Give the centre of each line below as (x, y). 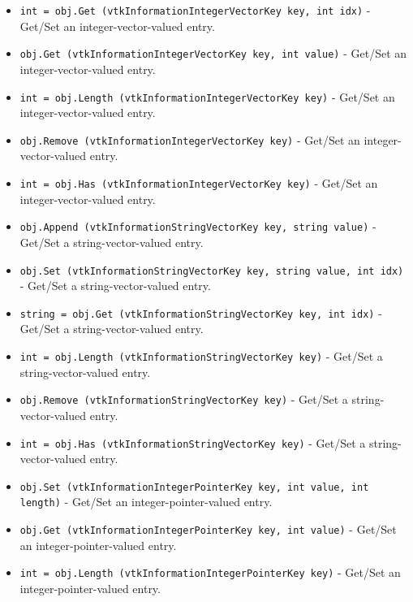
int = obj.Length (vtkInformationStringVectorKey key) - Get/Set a (201, 356)
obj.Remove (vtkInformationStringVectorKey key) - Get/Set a (184, 399)
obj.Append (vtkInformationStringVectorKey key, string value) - (198, 226)
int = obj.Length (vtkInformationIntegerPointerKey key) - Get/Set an (210, 572)
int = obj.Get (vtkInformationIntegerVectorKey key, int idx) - (195, 10)
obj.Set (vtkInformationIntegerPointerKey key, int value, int (194, 487)
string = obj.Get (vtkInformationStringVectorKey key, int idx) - (201, 312)
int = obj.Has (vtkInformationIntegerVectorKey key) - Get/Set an (199, 183)
